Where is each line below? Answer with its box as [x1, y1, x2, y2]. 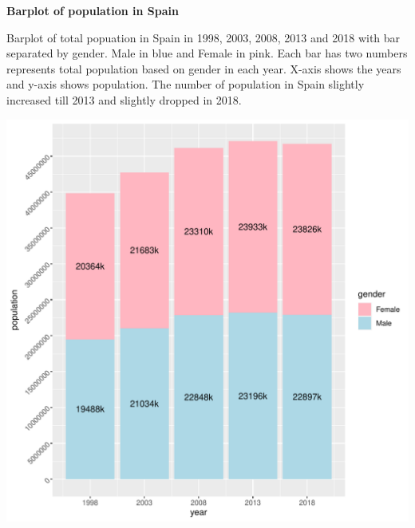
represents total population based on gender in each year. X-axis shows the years [6, 60, 401, 77]
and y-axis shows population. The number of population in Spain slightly [6, 76, 365, 93]
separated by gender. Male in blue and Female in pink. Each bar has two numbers [6, 45, 408, 61]
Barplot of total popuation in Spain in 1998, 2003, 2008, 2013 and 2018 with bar [6, 29, 401, 45]
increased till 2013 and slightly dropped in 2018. [6, 91, 242, 108]
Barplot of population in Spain [6, 2, 179, 18]
